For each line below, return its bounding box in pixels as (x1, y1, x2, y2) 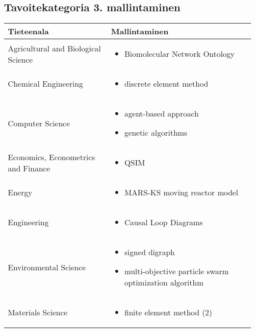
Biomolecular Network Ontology (124, 48, 235, 60)
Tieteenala (8, 25, 49, 37)
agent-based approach (124, 108, 199, 119)
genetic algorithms (124, 127, 187, 139)
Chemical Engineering (8, 78, 83, 90)
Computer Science (8, 117, 70, 129)
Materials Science (8, 307, 68, 318)
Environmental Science (8, 261, 86, 273)
